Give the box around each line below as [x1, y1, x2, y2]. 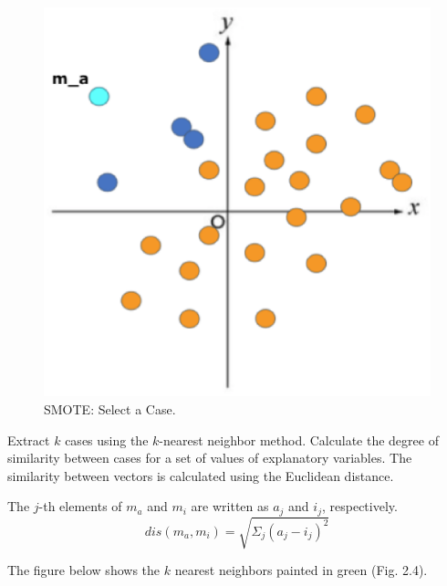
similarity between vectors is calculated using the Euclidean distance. [7, 466, 394, 485]
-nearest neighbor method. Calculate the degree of [159, 430, 439, 449]
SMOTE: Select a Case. [44, 400, 176, 419]
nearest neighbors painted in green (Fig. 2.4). [174, 560, 428, 580]
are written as [191, 497, 269, 516]
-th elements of [38, 497, 122, 516]
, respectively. [321, 497, 398, 516]
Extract [7, 430, 50, 449]
